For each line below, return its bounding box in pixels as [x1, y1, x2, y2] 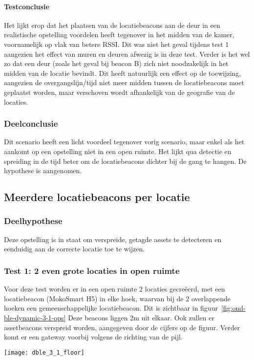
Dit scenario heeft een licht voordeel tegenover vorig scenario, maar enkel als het [4, 136, 245, 147]
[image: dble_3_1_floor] [4, 349, 85, 356]
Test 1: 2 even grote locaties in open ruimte [4, 264, 180, 276]
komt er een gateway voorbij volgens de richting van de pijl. [4, 332, 183, 342]
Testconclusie [4, 1, 49, 11]
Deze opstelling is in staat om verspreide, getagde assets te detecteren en [4, 234, 222, 244]
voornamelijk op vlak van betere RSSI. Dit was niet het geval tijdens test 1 [4, 39, 229, 49]
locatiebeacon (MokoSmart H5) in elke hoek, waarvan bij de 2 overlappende [4, 293, 231, 303]
